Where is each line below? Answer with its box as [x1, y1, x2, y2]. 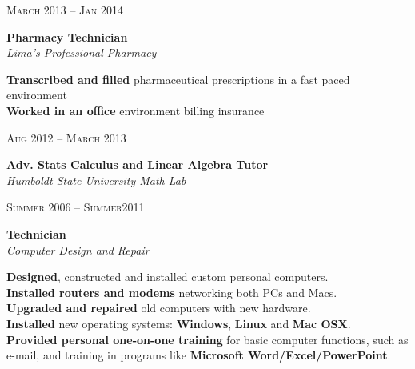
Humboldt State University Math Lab [6, 171, 186, 188]
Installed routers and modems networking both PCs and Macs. [6, 283, 337, 300]
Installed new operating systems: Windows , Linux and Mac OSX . [6, 315, 351, 331]
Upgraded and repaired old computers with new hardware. [6, 299, 311, 316]
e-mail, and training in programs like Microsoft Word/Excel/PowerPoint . [6, 347, 391, 363]
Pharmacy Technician [6, 28, 128, 45]
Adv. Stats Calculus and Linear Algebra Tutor [6, 156, 269, 173]
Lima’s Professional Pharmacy [6, 44, 157, 61]
